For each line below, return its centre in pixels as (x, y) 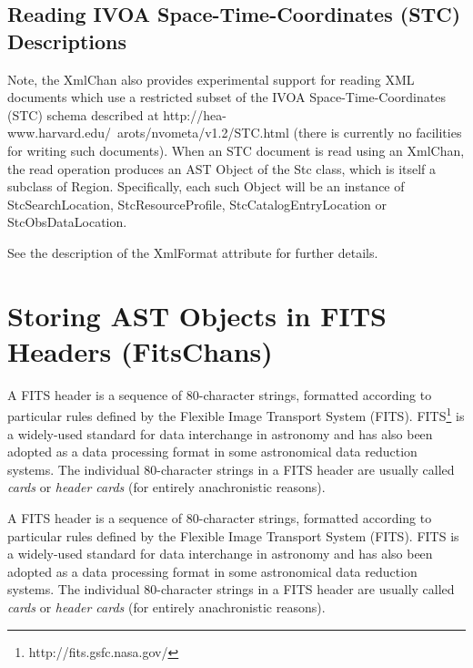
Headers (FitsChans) (140, 350)
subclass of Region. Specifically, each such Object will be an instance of (206, 186)
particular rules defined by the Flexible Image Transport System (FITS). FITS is (233, 535)
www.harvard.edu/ (60, 133)
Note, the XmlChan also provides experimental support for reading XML (211, 79)
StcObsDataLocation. (67, 222)
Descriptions (67, 41)
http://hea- (195, 114)
